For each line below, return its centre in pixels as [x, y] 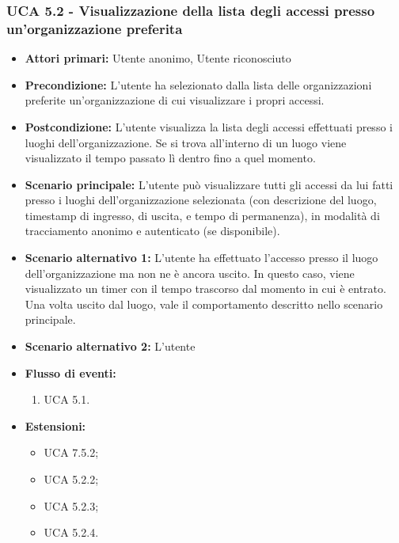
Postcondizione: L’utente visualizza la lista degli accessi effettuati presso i [209, 126]
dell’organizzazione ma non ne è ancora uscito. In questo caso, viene [190, 273]
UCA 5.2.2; [71, 479]
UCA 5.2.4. [71, 532]
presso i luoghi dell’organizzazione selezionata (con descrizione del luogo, [201, 200]
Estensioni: [55, 425]
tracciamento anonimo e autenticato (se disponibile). [152, 231]
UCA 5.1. [67, 399]
